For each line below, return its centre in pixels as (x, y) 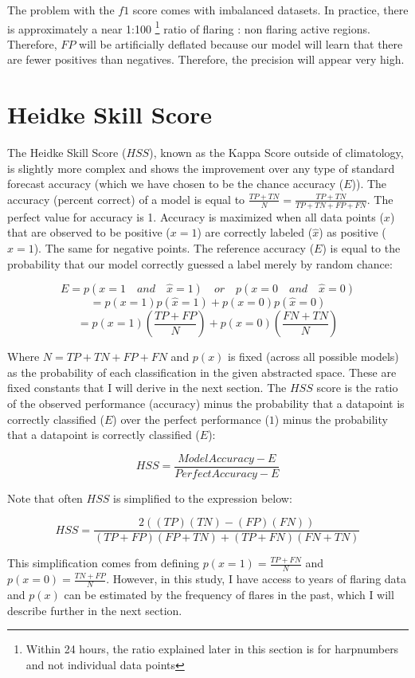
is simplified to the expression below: (203, 498)
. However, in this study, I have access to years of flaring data (256, 579)
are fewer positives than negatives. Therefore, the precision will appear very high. (206, 59)
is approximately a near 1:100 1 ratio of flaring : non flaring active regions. (189, 27)
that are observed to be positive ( (89, 232)
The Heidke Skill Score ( (67, 153)
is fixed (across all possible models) (313, 357)
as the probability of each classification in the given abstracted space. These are (202, 372)
